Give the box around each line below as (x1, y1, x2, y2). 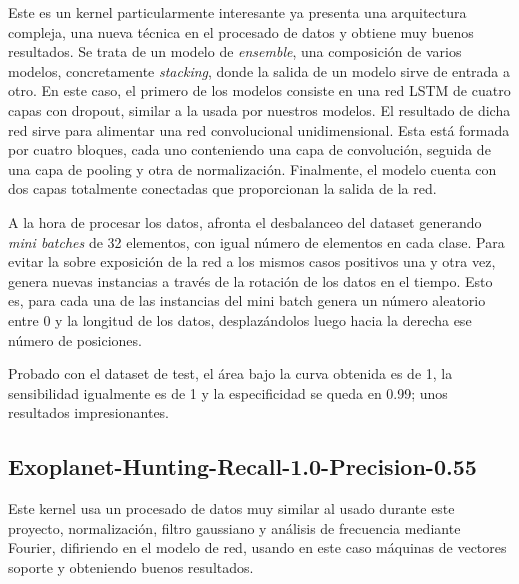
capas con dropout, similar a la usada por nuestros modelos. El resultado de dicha (8, 99, 511, 120)
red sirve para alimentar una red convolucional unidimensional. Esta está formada (8, 119, 510, 140)
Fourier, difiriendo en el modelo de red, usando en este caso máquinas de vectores (8, 537, 507, 558)
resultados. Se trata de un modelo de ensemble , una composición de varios (8, 41, 462, 62)
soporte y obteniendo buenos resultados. (8, 556, 254, 577)
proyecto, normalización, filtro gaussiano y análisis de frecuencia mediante (8, 517, 461, 538)
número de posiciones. (8, 329, 142, 350)
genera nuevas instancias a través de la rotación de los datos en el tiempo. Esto (8, 270, 493, 291)
